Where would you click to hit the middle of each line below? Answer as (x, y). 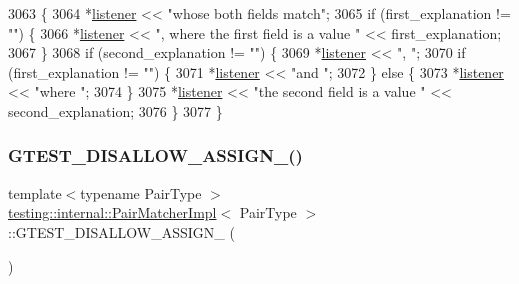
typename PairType (141, 192)
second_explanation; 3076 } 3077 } (115, 110)
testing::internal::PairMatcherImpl (112, 212)
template (35, 192)
